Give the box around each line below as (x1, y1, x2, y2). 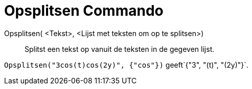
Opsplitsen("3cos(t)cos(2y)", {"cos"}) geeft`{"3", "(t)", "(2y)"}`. (4, 60, 248, 69)
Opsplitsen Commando (4, 2, 164, 19)
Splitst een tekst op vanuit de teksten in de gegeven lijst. (25, 44, 215, 53)
